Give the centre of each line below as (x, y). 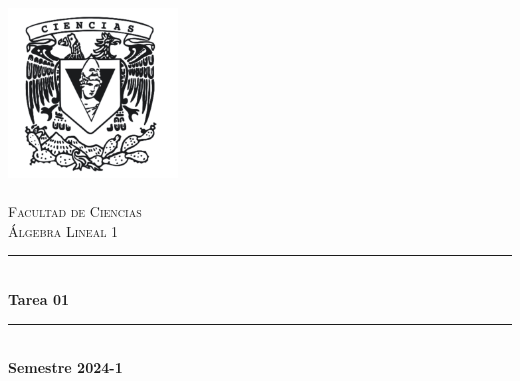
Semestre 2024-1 (65, 367)
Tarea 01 (38, 299)
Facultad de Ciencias (75, 211)
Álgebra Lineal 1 (63, 230)
